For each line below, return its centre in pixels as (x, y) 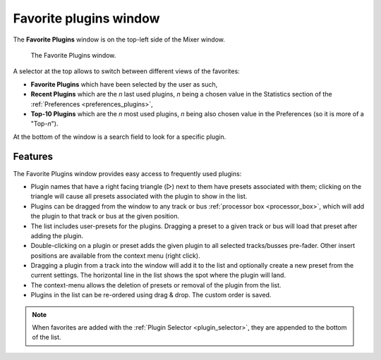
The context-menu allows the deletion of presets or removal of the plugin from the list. (156, 285)
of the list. (47, 337)
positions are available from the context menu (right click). (115, 255)
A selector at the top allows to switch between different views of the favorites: (126, 71)
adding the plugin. (57, 235)
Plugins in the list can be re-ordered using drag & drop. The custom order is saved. (151, 295)
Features (33, 157)
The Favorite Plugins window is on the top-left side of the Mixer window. (119, 39)
